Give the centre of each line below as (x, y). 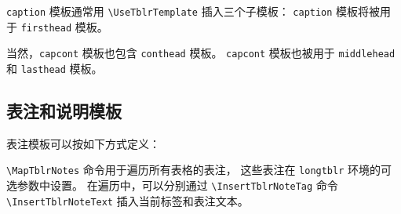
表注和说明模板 (64, 111)
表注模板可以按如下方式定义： (83, 143)
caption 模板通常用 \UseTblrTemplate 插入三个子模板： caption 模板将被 (193, 11)
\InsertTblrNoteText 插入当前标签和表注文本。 (128, 200)
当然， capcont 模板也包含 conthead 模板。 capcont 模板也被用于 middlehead (201, 53)
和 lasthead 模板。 (55, 68)
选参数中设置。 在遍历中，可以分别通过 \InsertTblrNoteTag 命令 (172, 185)
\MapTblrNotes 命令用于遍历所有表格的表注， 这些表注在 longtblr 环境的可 (199, 170)
